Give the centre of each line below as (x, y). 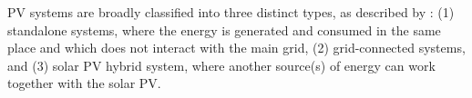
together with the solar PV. (84, 83)
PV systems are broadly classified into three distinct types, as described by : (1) (231, 12)
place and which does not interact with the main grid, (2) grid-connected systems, (236, 48)
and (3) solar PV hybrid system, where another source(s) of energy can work (221, 65)
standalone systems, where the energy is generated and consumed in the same (224, 29)
